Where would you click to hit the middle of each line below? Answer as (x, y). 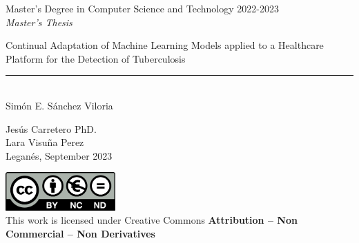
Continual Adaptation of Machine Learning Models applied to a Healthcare (165, 45)
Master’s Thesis (39, 22)
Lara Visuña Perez (45, 142)
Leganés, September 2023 (59, 155)
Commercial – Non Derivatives (80, 233)
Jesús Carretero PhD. (51, 128)
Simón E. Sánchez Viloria (59, 105)
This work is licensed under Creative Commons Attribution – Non (152, 220)
